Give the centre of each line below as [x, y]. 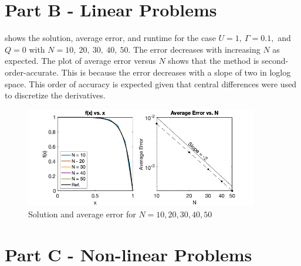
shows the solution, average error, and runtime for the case [110, 38]
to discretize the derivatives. [55, 95]
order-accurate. [32, 72]
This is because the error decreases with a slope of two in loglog [176, 72]
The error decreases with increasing [197, 49]
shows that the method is [214, 61]
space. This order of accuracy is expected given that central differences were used [151, 83]
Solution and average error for [82, 214]
